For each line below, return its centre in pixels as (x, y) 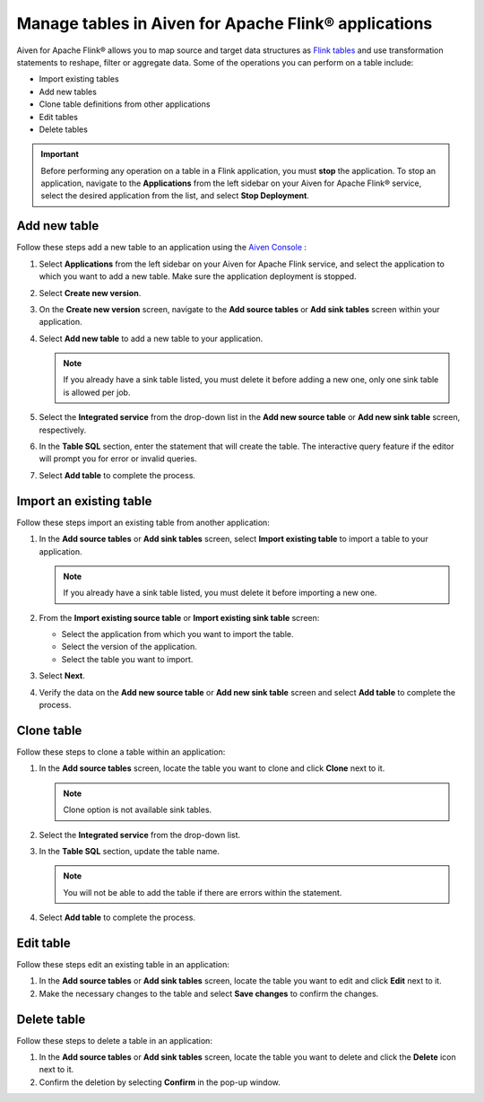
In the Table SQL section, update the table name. (129, 851)
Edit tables (58, 117)
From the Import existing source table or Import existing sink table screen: (179, 617)
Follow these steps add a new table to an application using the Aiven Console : (162, 248)
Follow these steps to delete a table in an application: (114, 1040)
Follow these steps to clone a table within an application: (121, 752)
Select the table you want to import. (127, 659)
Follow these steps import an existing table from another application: (143, 522)
